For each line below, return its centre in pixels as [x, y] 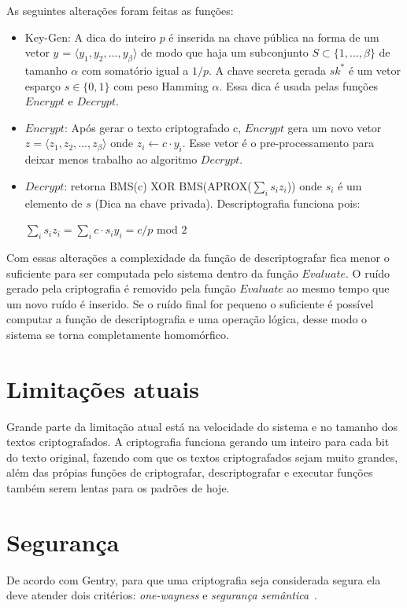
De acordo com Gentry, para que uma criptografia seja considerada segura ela [194, 579]
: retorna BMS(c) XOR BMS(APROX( [158, 185]
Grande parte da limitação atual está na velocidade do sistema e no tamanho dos [202, 426]
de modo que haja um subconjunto [225, 52]
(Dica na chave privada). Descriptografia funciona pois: [228, 203]
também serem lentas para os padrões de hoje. [118, 488]
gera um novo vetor [335, 127]
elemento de [54, 203]
